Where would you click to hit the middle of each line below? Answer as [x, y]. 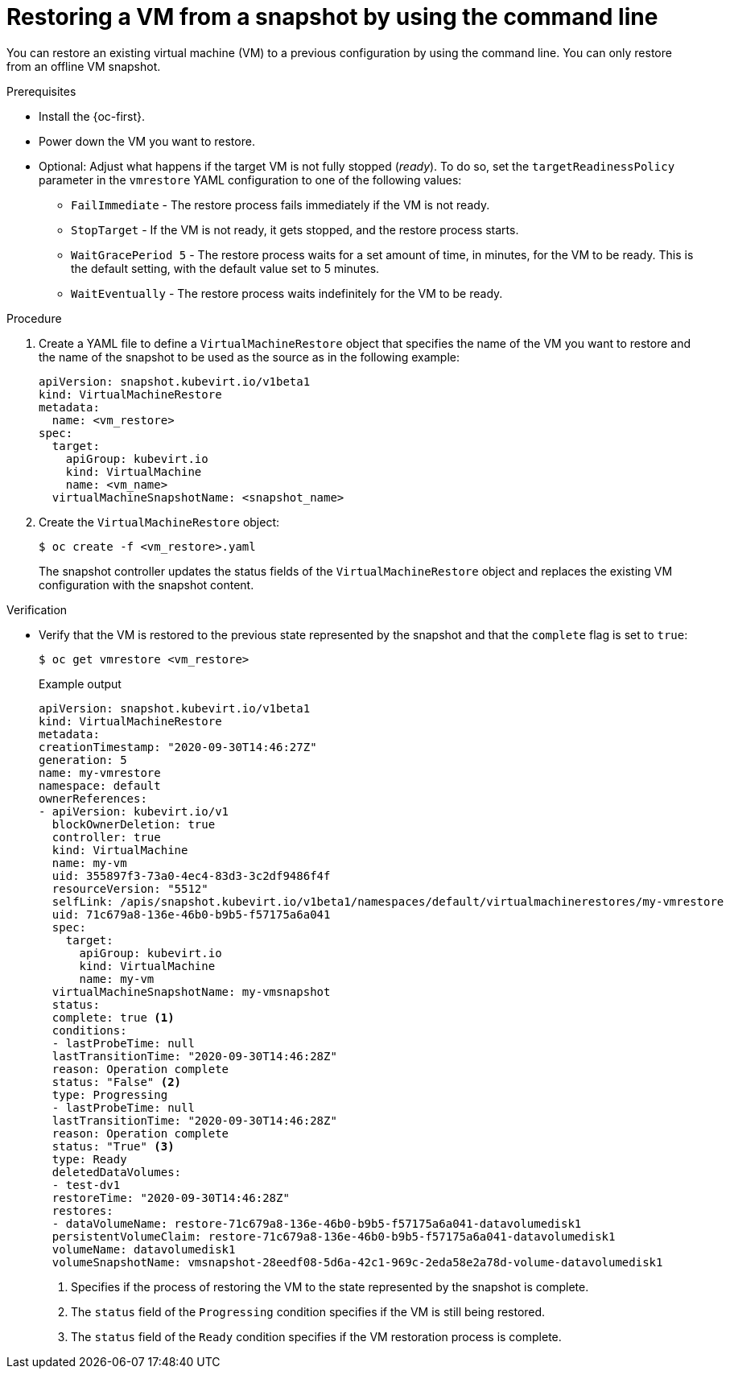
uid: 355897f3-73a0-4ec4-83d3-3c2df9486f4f [191, 875]
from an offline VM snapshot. [84, 66]
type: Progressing [110, 1094]
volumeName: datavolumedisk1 [144, 1249]
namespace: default [100, 785]
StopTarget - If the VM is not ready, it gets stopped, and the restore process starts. [295, 229]
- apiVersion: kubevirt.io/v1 [134, 811]
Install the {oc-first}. [92, 116]
